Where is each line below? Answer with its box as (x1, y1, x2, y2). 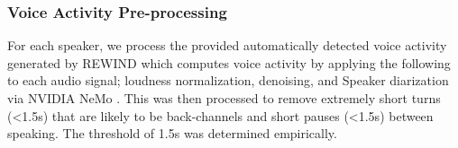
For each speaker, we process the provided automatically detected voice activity (7, 36, 447, 55)
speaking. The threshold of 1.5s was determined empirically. (7, 124, 337, 143)
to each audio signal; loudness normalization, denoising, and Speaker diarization (7, 71, 449, 90)
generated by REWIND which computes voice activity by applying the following (7, 53, 451, 72)
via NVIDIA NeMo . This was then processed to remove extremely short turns (7, 89, 441, 107)
